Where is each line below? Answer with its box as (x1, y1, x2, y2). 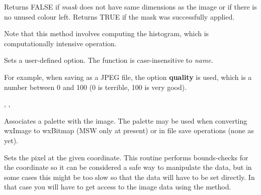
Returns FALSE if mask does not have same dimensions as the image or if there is (4, 2, 257, 12)
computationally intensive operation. (4, 38, 117, 48)
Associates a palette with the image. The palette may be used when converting (4, 115, 247, 126)
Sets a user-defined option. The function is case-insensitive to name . (4, 55, 213, 65)
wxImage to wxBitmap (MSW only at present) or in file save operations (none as (4, 125, 254, 136)
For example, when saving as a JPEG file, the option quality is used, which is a (4, 71, 252, 82)
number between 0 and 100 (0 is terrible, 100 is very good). (4, 81, 187, 92)
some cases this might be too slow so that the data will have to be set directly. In (4, 171, 255, 182)
